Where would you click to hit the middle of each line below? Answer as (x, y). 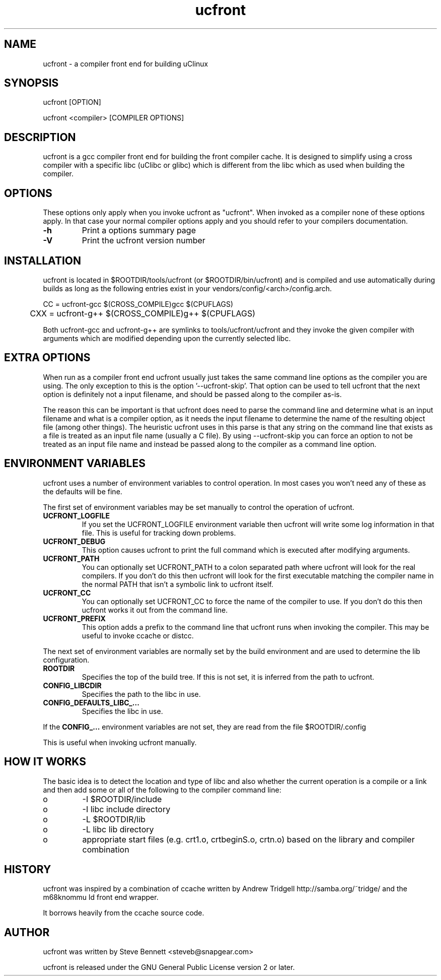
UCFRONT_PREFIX (74, 618)
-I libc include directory (126, 809)
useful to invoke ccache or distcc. (138, 635)
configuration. (66, 660)
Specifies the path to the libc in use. (141, 694)
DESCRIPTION (40, 137)
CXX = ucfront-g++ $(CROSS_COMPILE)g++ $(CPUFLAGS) (143, 313)
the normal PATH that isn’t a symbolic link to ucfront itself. (177, 584)
